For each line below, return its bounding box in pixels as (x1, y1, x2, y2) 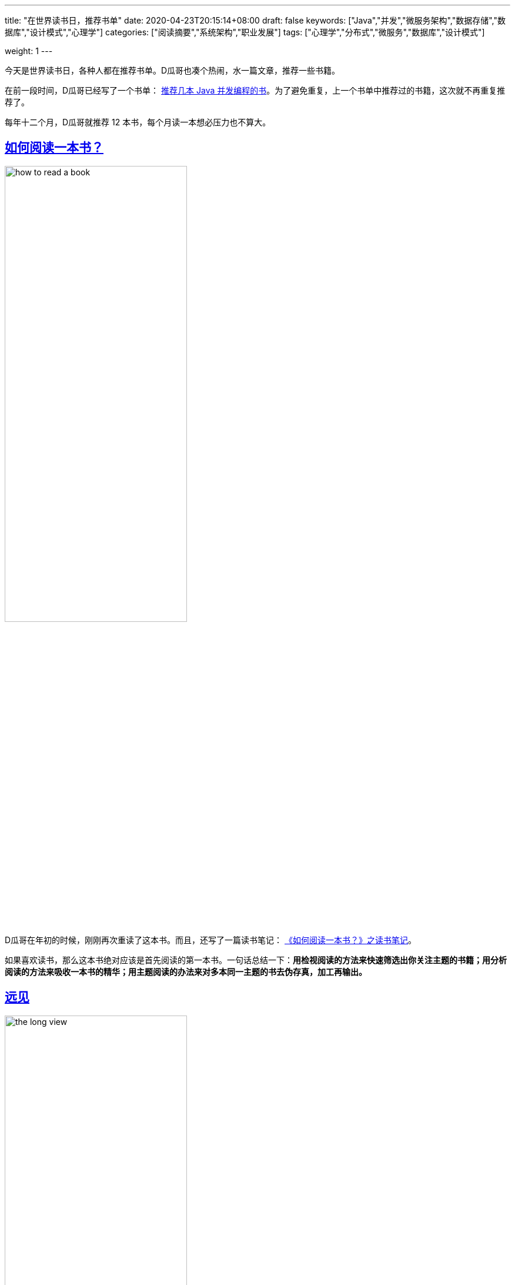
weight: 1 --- (5, 46, 53, 56)
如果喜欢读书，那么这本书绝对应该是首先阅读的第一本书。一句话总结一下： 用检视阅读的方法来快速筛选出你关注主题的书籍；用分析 (5, 955, 507, 966)
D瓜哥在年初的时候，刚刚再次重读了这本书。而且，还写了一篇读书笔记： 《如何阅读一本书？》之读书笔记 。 (5, 935, 417, 946)
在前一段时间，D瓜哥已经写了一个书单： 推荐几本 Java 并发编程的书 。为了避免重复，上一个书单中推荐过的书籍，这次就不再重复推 (5, 85, 506, 95)
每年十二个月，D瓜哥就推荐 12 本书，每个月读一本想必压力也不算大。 (5, 117, 271, 127)
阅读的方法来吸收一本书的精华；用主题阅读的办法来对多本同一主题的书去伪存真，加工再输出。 (5, 967, 367, 977)
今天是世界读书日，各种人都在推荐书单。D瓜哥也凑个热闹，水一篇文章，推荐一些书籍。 (5, 65, 340, 75)
